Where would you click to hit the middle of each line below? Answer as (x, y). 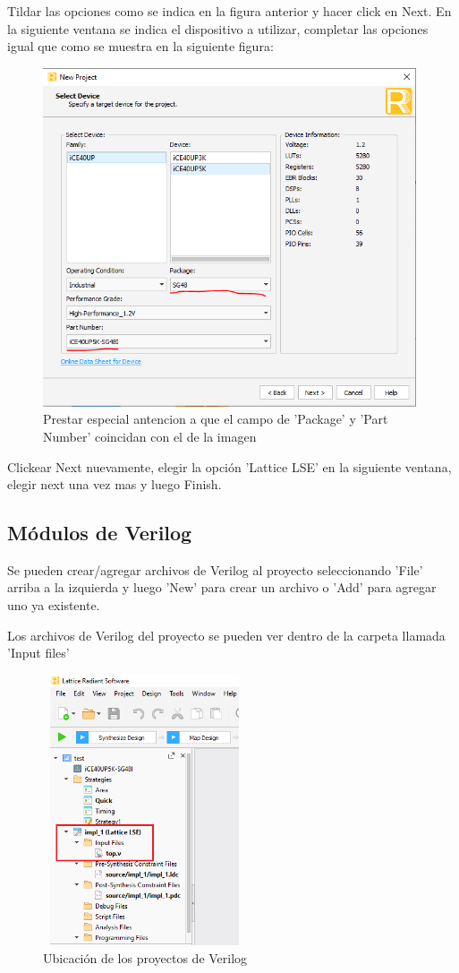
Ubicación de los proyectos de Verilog (145, 957)
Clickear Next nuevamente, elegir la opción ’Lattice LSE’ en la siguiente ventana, (229, 466)
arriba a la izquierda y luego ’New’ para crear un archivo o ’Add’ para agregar (222, 587)
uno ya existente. (54, 605)
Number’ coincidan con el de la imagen (150, 436)
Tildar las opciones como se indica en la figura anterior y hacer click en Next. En (229, 11)
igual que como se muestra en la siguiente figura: (140, 46)
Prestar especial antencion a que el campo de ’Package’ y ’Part (216, 419)
